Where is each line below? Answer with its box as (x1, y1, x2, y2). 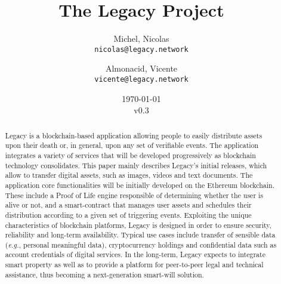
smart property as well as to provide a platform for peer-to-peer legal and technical (5, 260, 264, 270)
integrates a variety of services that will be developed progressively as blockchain (5, 150, 256, 160)
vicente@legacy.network (94, 75, 189, 84)
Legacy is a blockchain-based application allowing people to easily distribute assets (5, 130, 263, 140)
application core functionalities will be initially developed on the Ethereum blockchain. (5, 180, 274, 190)
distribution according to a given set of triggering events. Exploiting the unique (5, 209, 252, 220)
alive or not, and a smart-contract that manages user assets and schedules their (5, 200, 252, 210)
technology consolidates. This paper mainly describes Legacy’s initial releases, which (5, 160, 267, 170)
